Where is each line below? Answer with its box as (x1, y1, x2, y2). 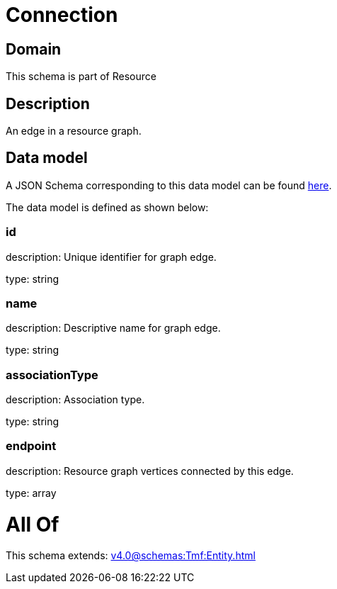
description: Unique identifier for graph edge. (6, 250, 217, 263)
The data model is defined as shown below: (6, 201, 209, 213)
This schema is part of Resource (6, 70, 156, 83)
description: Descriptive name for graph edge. (6, 322, 221, 335)
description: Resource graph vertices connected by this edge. (6, 464, 294, 477)
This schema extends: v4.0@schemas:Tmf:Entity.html (6, 549, 256, 562)
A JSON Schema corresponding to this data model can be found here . (6, 179, 332, 191)
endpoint (6, 439, 57, 454)
